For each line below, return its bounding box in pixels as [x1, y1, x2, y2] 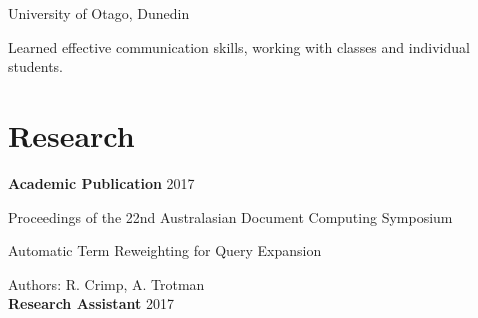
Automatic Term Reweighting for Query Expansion [8, 240, 322, 261]
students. [8, 56, 63, 77]
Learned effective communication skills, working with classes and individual [8, 36, 470, 57]
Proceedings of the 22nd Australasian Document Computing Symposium [8, 206, 453, 227]
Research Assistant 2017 [8, 293, 174, 314]
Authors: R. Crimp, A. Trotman [8, 273, 205, 294]
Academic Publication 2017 [8, 172, 195, 193]
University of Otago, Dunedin [8, 3, 190, 23]
